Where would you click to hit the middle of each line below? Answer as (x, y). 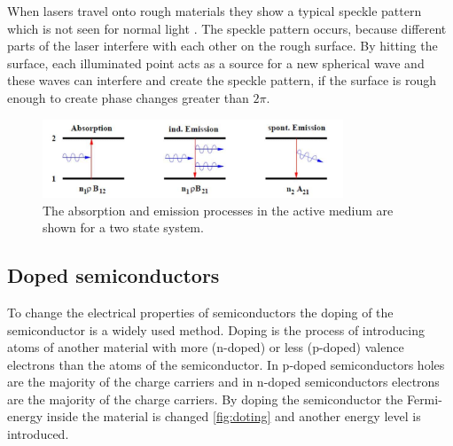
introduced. (38, 434)
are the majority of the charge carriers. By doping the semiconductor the (205, 399)
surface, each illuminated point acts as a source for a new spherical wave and (216, 63)
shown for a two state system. (123, 227)
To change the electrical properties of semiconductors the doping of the (200, 312)
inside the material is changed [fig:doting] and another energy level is (234, 416)
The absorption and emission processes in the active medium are (218, 210)
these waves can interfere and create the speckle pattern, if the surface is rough (222, 80)
